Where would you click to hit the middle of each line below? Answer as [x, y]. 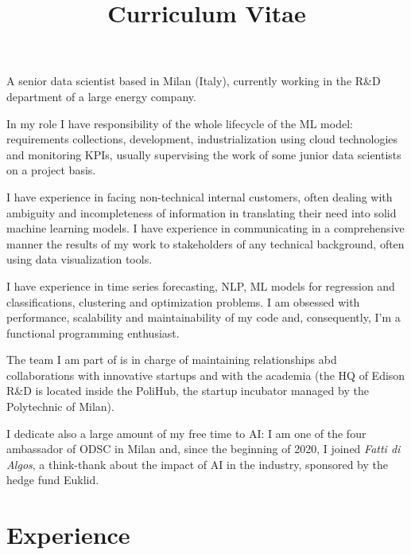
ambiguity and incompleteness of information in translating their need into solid [202, 212]
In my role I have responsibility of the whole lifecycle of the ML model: [180, 123]
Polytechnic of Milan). [60, 406]
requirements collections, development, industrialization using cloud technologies [202, 139]
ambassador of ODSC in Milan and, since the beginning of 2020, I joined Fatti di [204, 449]
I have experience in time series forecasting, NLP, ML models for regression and [201, 285]
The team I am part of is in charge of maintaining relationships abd [172, 360]
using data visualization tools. [79, 259]
